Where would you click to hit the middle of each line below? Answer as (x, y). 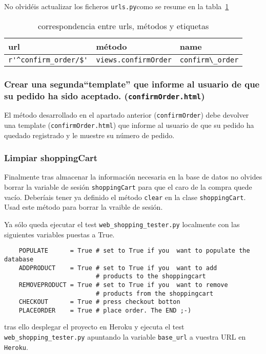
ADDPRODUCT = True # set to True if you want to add (118, 268)
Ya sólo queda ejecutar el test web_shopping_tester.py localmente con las (122, 224)
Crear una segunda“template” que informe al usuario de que (132, 84)
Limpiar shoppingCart (51, 158)
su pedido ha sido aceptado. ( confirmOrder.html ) (105, 95)
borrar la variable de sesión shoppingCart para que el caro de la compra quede (128, 187)
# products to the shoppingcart (151, 276)
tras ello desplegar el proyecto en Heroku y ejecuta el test (94, 327)
